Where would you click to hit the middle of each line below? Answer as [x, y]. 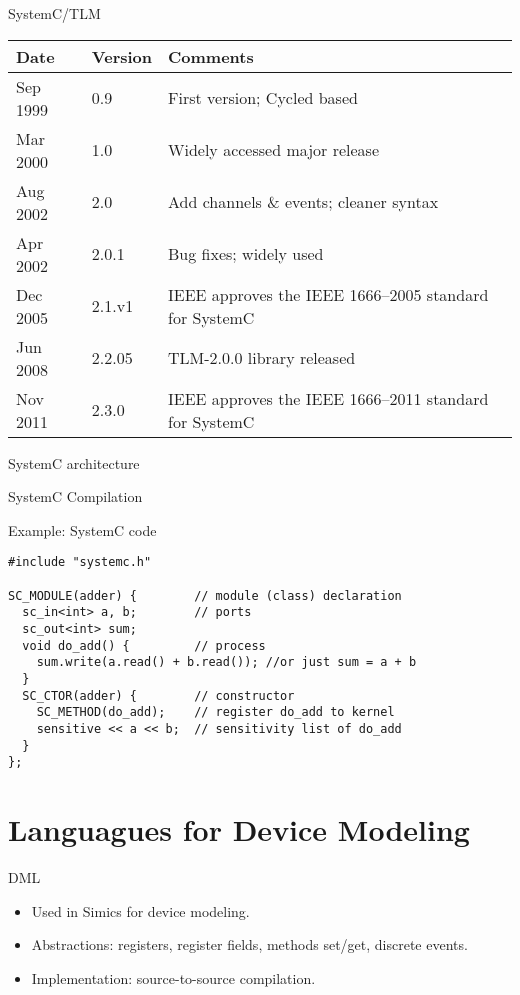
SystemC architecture [74, 462]
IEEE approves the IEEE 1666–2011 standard [328, 398]
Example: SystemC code [82, 529]
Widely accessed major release [273, 150]
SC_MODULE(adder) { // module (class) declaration [205, 595]
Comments [211, 56]
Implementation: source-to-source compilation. [173, 977]
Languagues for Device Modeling [239, 829]
